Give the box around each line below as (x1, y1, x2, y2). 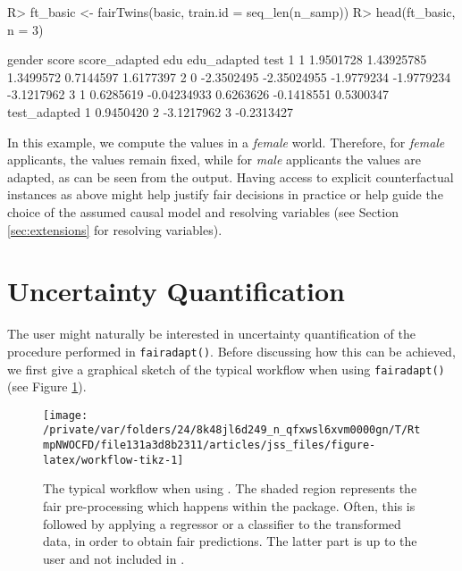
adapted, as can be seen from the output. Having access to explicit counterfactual (7, 167, 454, 186)
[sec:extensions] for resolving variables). (7, 220, 223, 239)
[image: (43, 408, 88, 422)
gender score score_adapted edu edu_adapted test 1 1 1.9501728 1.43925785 (7, 50, 427, 69)
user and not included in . (43, 549, 185, 567)
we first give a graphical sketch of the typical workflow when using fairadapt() (7, 359, 445, 378)
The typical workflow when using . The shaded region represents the (43, 479, 417, 498)
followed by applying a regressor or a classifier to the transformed (43, 514, 401, 533)
